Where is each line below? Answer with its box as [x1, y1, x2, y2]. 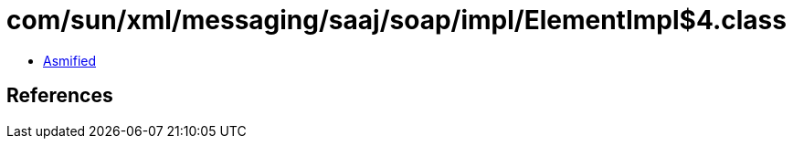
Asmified [43, 52, 97, 68]
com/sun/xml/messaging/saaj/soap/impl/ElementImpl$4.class [6, 5, 787, 36]
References [6, 84, 113, 108]
